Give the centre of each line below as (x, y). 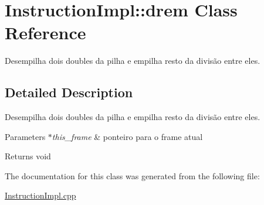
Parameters (25, 136)
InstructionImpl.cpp (40, 195)
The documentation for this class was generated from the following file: (132, 175)
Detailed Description (69, 92)
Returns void (28, 156)
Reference (45, 33)
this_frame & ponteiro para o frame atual (127, 136)
